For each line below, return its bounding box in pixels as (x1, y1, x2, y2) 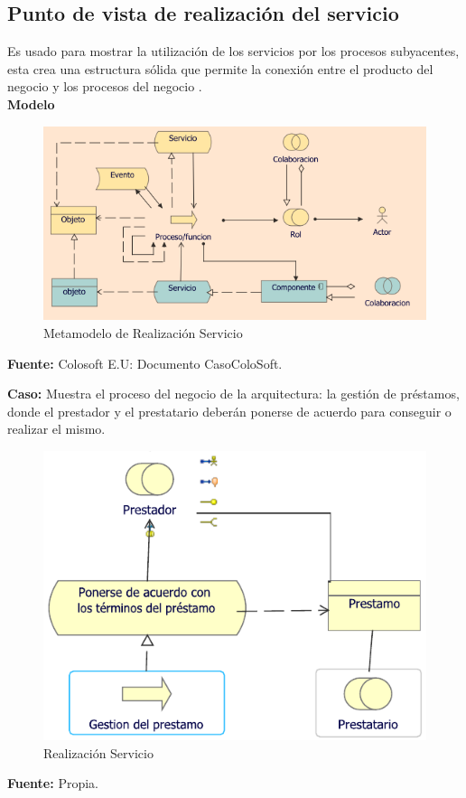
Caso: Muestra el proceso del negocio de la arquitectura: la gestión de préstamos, (7, 384, 460, 403)
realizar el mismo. (7, 419, 106, 438)
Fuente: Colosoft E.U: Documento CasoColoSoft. (7, 353, 283, 372)
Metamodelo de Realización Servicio (43, 324, 243, 343)
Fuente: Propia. (7, 774, 98, 793)
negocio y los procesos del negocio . (7, 77, 202, 96)
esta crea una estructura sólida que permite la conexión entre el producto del (7, 59, 433, 78)
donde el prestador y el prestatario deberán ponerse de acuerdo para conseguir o (7, 401, 452, 420)
